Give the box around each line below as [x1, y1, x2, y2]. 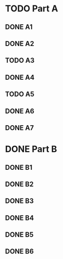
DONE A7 [5, 123, 34, 132]
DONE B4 [5, 213, 34, 222]
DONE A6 [5, 107, 34, 115]
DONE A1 [5, 23, 33, 31]
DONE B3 [5, 197, 34, 206]
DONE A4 [5, 73, 34, 82]
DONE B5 [5, 231, 34, 239]
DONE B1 [5, 163, 33, 171]
